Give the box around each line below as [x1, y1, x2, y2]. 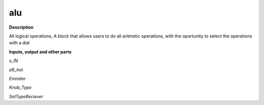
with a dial [9, 40, 30, 46]
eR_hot [9, 67, 23, 72]
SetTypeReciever [9, 93, 44, 99]
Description [9, 24, 34, 30]
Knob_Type [9, 85, 32, 90]
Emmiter [9, 75, 26, 81]
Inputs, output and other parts [9, 49, 72, 54]
